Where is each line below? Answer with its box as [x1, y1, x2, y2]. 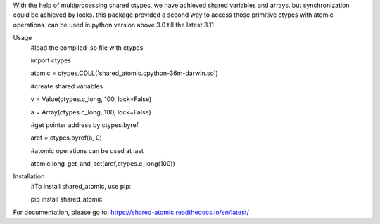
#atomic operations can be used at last [30, 146, 144, 154]
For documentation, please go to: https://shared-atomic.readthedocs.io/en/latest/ [13, 208, 249, 216]
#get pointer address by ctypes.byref [30, 120, 139, 129]
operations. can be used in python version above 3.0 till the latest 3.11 [13, 20, 215, 29]
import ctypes [30, 56, 72, 65]
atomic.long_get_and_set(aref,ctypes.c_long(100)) [30, 159, 175, 168]
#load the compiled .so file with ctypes [30, 43, 144, 52]
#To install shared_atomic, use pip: [30, 182, 132, 190]
